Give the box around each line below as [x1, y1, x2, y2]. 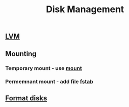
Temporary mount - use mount [5, 64, 82, 72]
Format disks [5, 94, 47, 102]
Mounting [5, 49, 37, 58]
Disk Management [46, 4, 124, 15]
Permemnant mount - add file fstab [5, 78, 94, 85]
